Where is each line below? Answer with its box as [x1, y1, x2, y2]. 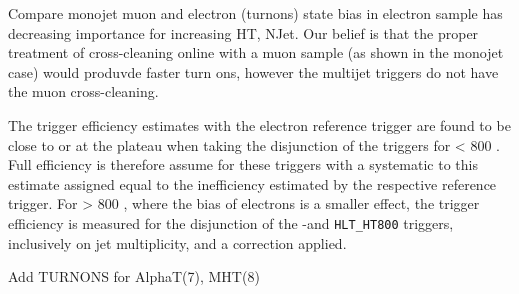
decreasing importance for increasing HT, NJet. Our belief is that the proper [8, 22, 479, 43]
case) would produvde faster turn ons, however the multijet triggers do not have [8, 61, 499, 82]
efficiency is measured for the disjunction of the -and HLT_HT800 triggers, [8, 212, 454, 233]
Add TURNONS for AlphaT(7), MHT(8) [8, 266, 260, 287]
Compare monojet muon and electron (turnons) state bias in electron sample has [8, 3, 503, 23]
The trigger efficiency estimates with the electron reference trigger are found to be [8, 114, 511, 135]
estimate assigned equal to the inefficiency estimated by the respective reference [8, 173, 497, 194]
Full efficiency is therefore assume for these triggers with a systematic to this [8, 154, 478, 175]
